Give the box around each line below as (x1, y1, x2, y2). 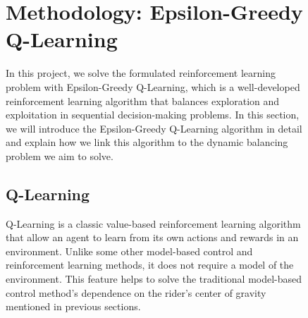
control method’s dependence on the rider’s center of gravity (6, 285, 266, 300)
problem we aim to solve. (6, 148, 113, 163)
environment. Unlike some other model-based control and (6, 243, 253, 258)
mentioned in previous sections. (6, 299, 141, 314)
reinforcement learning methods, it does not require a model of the (6, 257, 294, 272)
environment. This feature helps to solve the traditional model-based (6, 271, 302, 286)
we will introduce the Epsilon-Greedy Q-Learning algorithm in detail (6, 121, 302, 135)
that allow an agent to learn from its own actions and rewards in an (6, 230, 299, 245)
